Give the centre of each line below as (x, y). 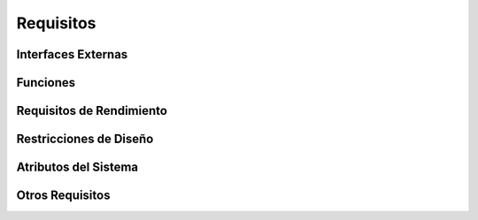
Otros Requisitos (63, 196)
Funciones (46, 83)
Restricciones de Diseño (85, 139)
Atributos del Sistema (77, 167)
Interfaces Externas (72, 54)
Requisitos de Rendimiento (92, 111)
